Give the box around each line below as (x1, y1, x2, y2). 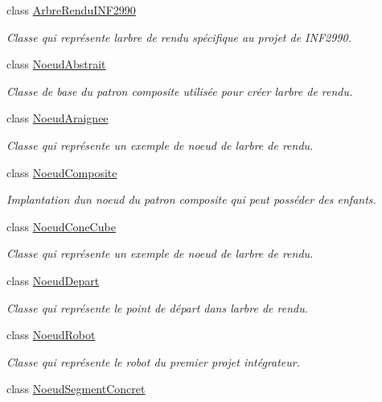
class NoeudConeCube (6, 218, 116, 234)
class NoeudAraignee (6, 110, 109, 126)
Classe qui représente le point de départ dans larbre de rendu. (6, 299, 309, 316)
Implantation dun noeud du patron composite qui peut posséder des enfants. (6, 191, 376, 208)
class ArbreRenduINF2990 (6, 2, 136, 18)
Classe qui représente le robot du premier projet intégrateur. (6, 353, 301, 370)
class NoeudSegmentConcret (6, 380, 146, 397)
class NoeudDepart (6, 271, 100, 288)
